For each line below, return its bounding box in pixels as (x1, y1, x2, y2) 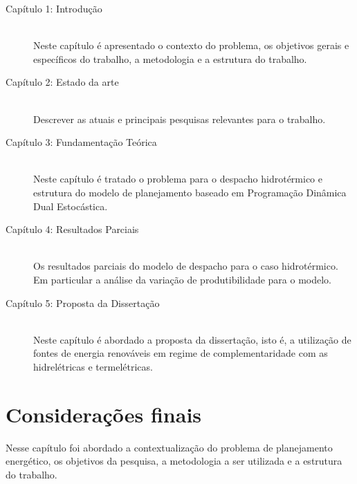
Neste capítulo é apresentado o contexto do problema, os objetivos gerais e (33, 38, 349, 53)
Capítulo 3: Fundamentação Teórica (6, 135, 157, 149)
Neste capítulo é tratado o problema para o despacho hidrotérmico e (33, 171, 322, 186)
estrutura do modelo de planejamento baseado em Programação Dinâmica (33, 185, 347, 199)
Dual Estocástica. (33, 198, 108, 213)
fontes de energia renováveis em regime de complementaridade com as (33, 346, 328, 360)
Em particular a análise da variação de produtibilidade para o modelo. (33, 272, 332, 286)
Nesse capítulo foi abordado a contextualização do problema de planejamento (6, 440, 333, 454)
